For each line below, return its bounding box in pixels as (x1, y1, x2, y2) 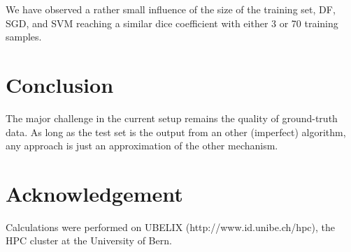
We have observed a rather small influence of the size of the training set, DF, (6, 2, 336, 16)
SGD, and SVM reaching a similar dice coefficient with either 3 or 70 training (6, 15, 338, 30)
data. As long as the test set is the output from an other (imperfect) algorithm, (6, 124, 346, 139)
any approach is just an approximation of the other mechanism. (6, 138, 278, 153)
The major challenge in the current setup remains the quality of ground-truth (6, 110, 338, 125)
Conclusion (6, 70, 114, 98)
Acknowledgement (6, 179, 183, 207)
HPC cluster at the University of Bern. (6, 233, 172, 248)
